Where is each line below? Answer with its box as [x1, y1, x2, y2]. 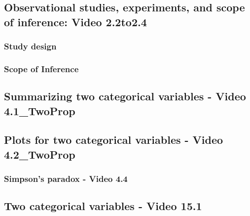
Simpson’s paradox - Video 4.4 [4, 173, 128, 185]
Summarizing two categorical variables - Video [4, 88, 246, 104]
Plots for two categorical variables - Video [4, 132, 223, 147]
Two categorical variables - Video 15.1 [4, 198, 202, 214]
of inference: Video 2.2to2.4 [4, 14, 147, 29]
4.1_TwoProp [4, 103, 75, 118]
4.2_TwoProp [4, 146, 75, 162]
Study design [4, 40, 57, 52]
